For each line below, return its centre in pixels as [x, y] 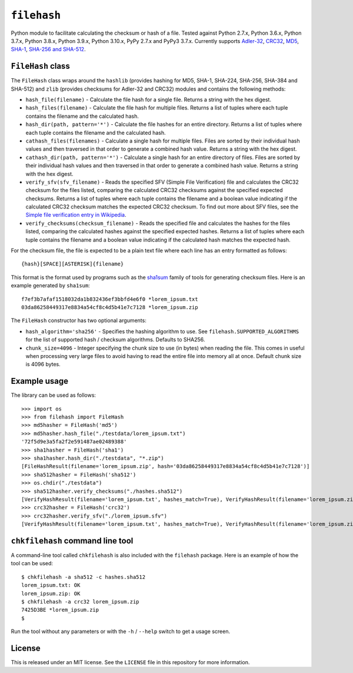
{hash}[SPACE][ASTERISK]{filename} [73, 264]
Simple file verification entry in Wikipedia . [76, 215]
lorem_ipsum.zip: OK [51, 594]
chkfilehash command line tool [72, 541]
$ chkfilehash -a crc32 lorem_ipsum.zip [80, 601]
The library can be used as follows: [54, 395]
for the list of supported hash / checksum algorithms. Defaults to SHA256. [115, 340]
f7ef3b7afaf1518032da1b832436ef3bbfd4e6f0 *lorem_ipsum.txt [110, 299]
